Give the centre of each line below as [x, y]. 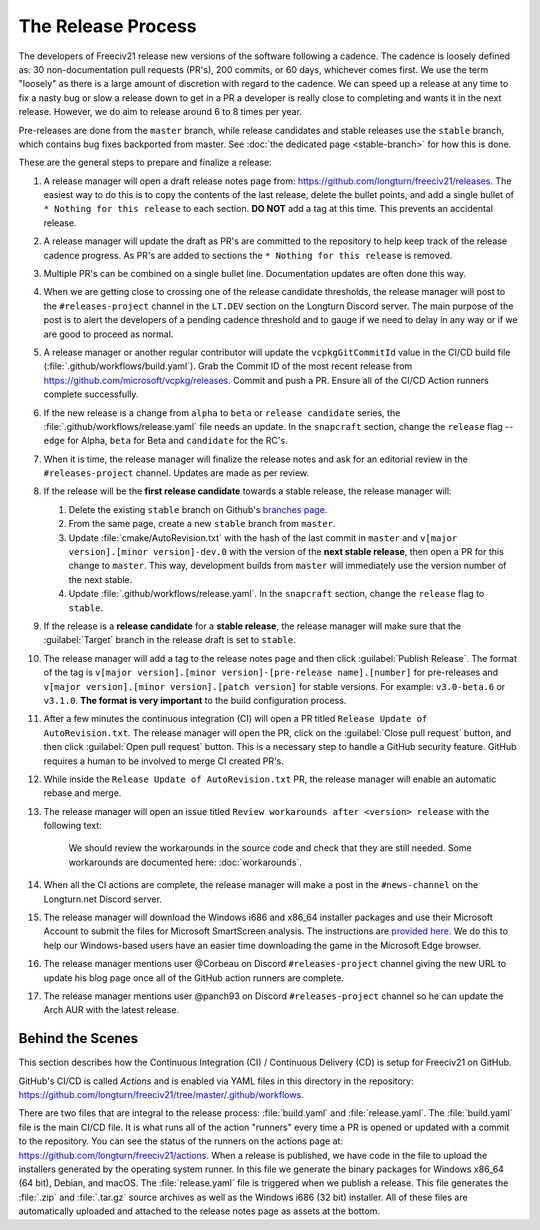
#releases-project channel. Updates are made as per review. [176, 473]
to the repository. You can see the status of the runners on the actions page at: [181, 1141]
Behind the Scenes [78, 1038]
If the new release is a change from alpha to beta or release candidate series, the [222, 412]
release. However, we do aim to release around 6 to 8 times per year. [160, 112]
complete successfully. [91, 394]
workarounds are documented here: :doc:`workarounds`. [185, 862]
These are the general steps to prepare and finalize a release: [145, 162]
